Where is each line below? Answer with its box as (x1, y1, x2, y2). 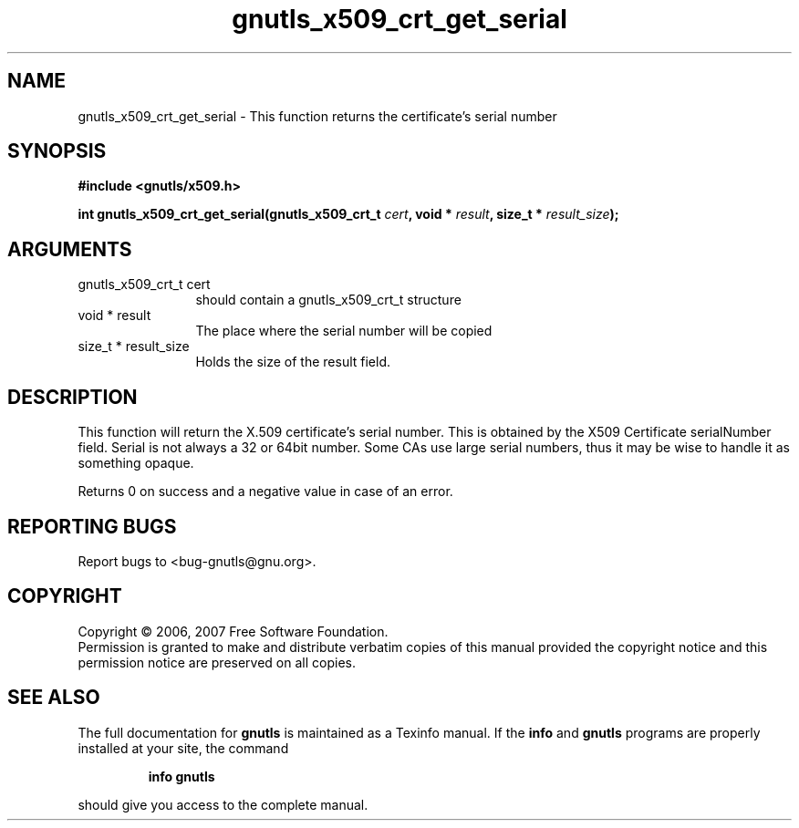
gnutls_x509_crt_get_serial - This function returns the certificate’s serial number (78, 108, 557, 124)
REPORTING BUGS (7, 514, 177, 538)
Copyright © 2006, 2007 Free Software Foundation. (78, 623, 389, 639)
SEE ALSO (7, 686, 100, 709)
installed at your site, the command (78, 740, 289, 756)
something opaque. (78, 455, 194, 471)
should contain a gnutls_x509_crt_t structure (195, 292, 462, 308)
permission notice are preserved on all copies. (78, 654, 356, 670)
